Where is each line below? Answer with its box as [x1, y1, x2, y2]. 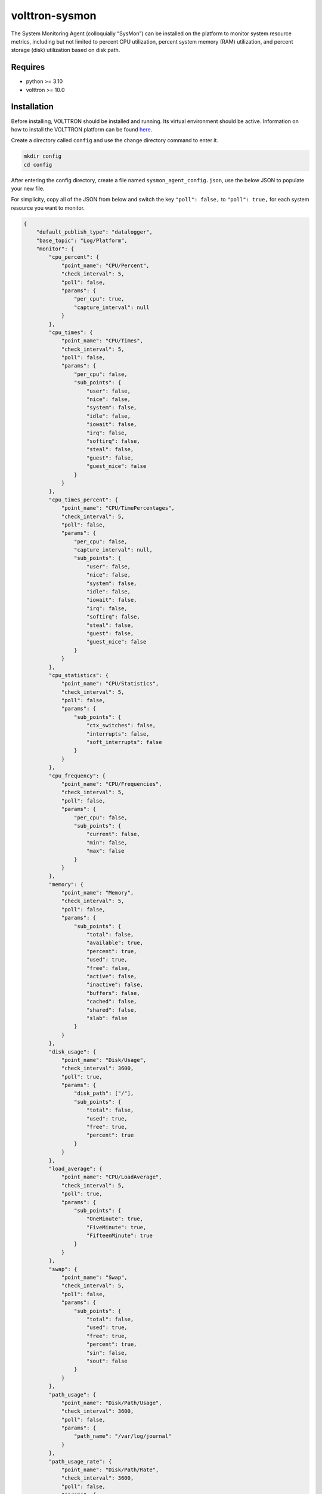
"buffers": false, [86, 990, 140, 996]
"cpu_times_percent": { [48, 496, 119, 503]
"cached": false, [86, 998, 137, 1005]
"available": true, [86, 939, 143, 947]
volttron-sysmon [11, 9, 97, 22]
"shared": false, [86, 1006, 137, 1013]
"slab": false [86, 1015, 128, 1021]
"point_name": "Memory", [61, 889, 134, 896]
